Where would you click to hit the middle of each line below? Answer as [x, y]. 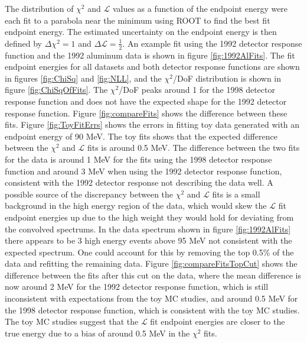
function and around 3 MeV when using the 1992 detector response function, [143, 171]
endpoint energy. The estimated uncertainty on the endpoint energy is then [141, 32]
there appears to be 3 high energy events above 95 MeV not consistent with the [148, 240]
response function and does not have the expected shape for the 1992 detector [146, 101]
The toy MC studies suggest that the [72, 321]
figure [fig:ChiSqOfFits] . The [56, 90]
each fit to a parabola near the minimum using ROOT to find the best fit [138, 20]
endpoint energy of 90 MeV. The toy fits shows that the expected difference [141, 136]
